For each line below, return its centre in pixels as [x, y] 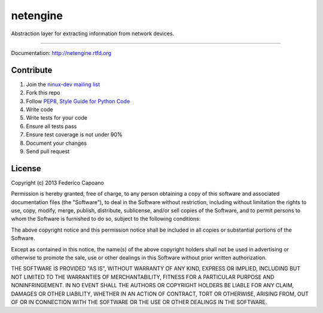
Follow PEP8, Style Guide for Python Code [78, 101]
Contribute [32, 70]
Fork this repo [43, 93]
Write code [39, 110]
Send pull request [48, 151]
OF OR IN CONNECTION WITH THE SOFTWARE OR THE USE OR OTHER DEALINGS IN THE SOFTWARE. [139, 302]
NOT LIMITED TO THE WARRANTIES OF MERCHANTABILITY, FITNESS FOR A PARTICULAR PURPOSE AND [143, 277]
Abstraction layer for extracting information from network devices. [93, 34]
